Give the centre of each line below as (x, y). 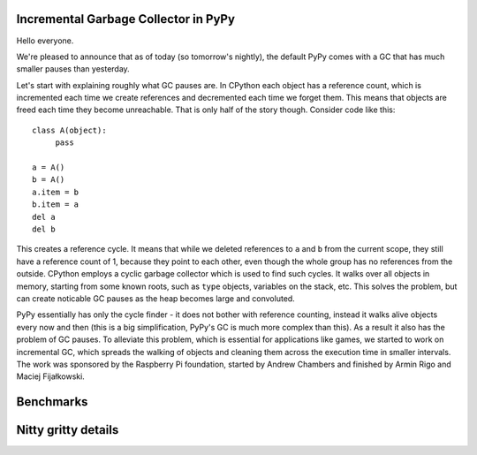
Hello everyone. (45, 41)
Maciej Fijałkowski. (51, 376)
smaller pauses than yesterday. (73, 69)
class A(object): (69, 130)
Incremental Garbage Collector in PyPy (126, 19)
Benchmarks (52, 402)
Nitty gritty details (68, 430)
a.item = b (56, 192)
